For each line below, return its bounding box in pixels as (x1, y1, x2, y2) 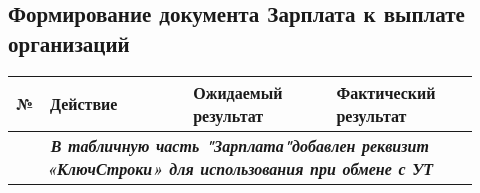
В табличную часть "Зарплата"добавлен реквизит (50, 133, 429, 157)
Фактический (336, 80, 436, 104)
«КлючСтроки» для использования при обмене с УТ (46, 156, 434, 180)
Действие (49, 92, 118, 116)
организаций (8, 27, 130, 58)
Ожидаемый (193, 80, 283, 104)
